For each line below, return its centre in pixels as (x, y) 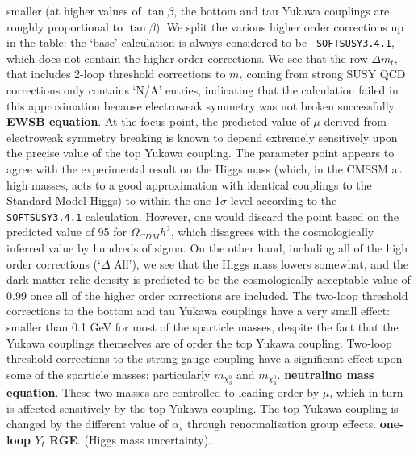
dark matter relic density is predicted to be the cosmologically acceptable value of (209, 279)
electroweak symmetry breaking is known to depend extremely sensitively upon (202, 137)
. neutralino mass (326, 374)
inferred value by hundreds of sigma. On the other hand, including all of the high (207, 248)
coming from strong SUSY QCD (326, 74)
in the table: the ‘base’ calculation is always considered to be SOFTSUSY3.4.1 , (201, 42)
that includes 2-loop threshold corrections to (116, 74)
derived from (355, 121)
